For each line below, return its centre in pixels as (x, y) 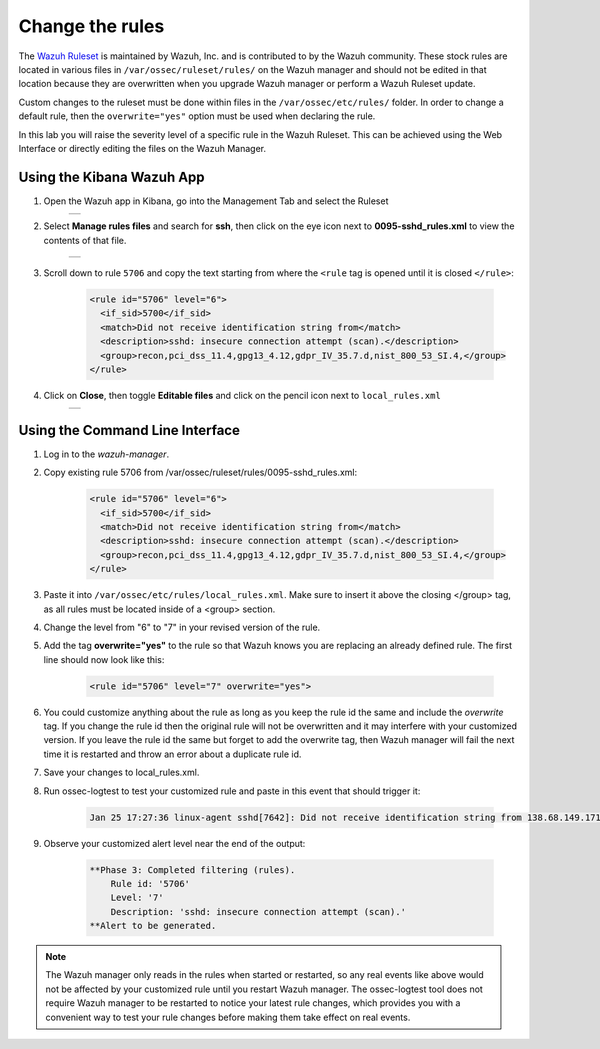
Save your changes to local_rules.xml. (121, 772)
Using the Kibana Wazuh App (111, 176)
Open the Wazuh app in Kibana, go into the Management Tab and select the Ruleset (216, 201)
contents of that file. (85, 240)
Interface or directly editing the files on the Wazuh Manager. (142, 148)
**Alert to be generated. (153, 926)
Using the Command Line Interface (129, 430)
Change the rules (91, 26)
